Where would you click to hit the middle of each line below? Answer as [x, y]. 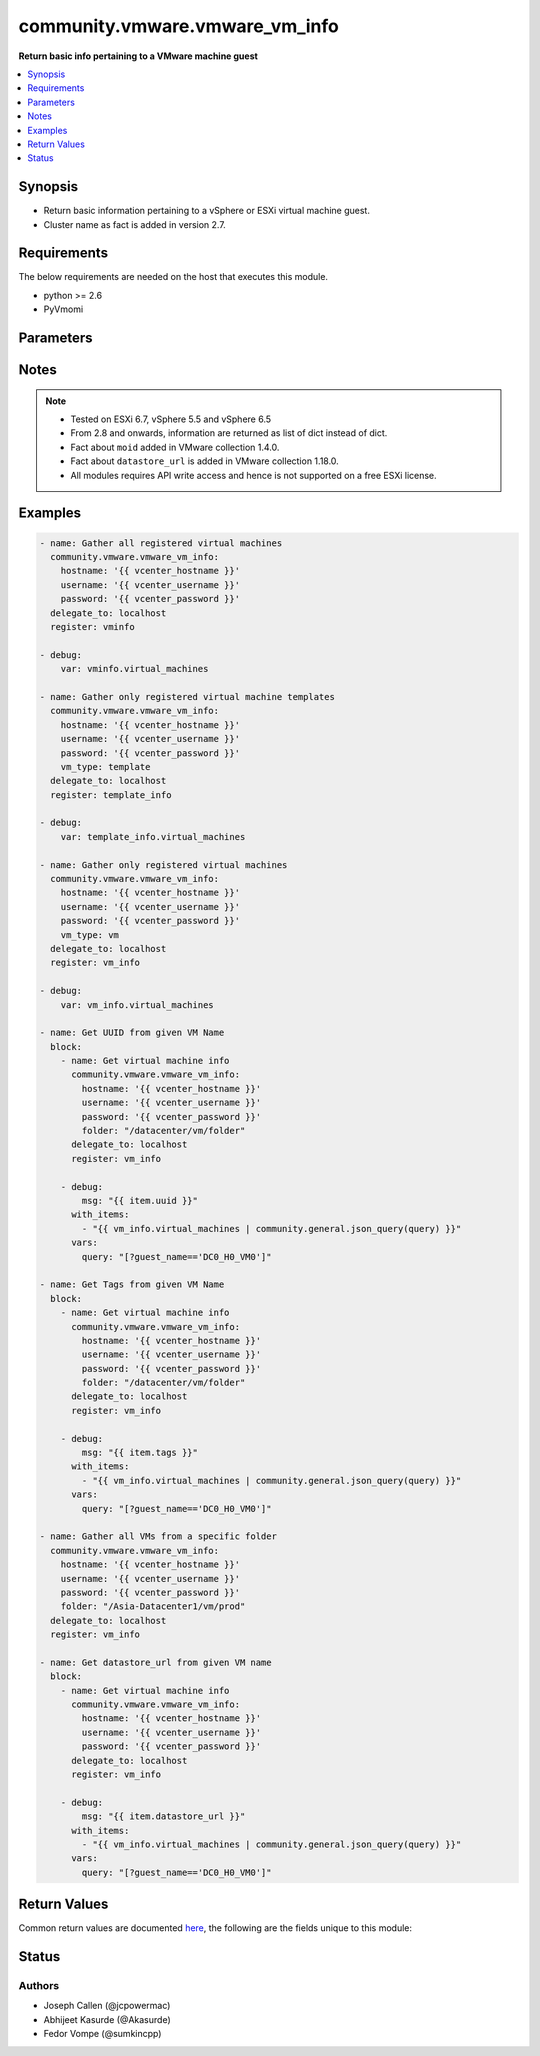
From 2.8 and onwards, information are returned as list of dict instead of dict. [229, 433]
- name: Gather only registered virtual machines [163, 864]
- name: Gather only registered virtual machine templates [187, 696]
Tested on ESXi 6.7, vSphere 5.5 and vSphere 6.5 [171, 419]
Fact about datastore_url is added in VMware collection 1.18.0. [204, 461]
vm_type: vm [90, 934]
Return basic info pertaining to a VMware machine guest [138, 56]
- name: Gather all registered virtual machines [161, 543]
